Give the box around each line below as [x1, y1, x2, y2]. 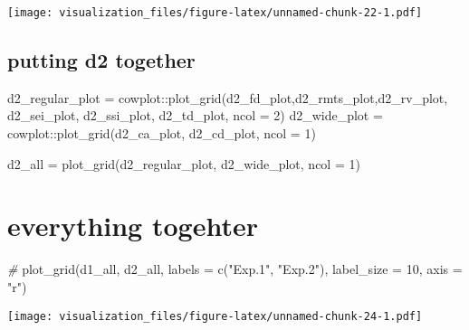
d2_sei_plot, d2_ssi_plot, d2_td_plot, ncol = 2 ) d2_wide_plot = [7, 106, 383, 125]
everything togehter [7, 207, 258, 244]
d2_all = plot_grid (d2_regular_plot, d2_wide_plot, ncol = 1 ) [7, 154, 360, 173]
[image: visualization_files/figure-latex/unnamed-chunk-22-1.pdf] [7, 6, 423, 19]
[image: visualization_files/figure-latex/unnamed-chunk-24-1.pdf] [7, 309, 423, 323]
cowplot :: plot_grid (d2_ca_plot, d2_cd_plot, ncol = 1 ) [7, 124, 316, 143]
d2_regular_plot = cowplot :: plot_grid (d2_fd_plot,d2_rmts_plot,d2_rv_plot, [7, 88, 448, 107]
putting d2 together [7, 46, 196, 74]
